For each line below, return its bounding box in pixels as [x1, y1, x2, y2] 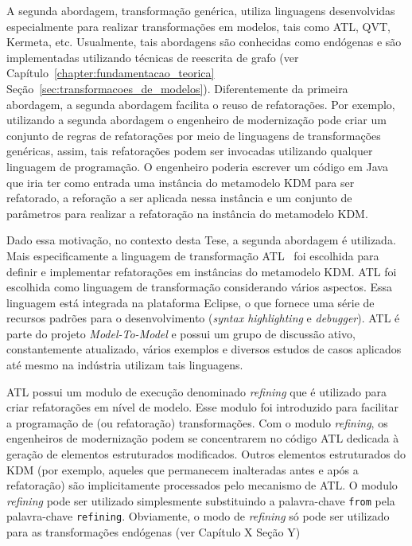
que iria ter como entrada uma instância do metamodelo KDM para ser [6, 174, 355, 190]
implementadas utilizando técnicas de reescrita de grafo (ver [6, 49, 299, 65]
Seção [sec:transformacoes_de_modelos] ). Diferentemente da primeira [6, 80, 348, 96]
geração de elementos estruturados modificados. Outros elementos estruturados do [6, 446, 406, 462]
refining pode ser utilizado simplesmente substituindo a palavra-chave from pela [6, 492, 395, 509]
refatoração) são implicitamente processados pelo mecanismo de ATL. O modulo [6, 477, 398, 493]
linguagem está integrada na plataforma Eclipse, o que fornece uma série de [6, 294, 375, 310]
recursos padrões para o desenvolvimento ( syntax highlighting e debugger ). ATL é [6, 310, 400, 326]
